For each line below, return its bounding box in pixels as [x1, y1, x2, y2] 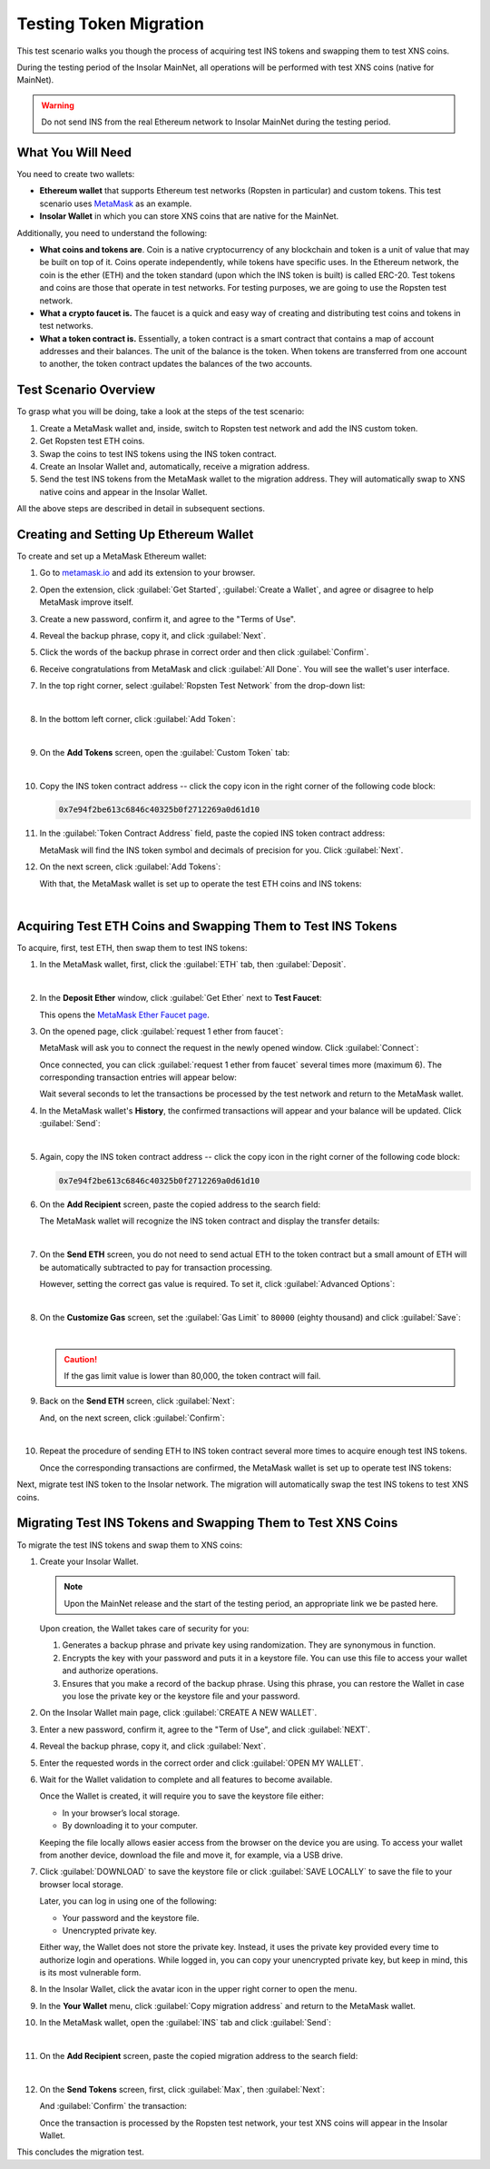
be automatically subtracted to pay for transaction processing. [39, 1262, 272, 1273]
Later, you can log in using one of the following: [39, 1896, 217, 1907]
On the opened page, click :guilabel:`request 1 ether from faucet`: [39, 1025, 284, 1036]
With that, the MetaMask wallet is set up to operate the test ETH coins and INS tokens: [39, 877, 362, 889]
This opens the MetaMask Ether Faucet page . [39, 1009, 211, 1020]
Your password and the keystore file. [62, 1912, 200, 1923]
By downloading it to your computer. [62, 1820, 199, 1831]
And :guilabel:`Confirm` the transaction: [39, 2101, 188, 2112]
